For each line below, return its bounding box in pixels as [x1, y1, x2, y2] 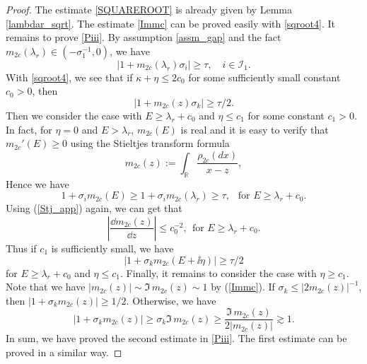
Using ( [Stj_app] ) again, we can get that [6, 201, 182, 216]
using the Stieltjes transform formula [70, 136, 230, 151]
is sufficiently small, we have [51, 240, 174, 255]
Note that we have [6, 279, 86, 294]
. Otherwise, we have [126, 293, 216, 307]
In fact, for [6, 122, 52, 136]
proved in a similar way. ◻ [6, 345, 122, 359]
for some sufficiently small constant [188, 69, 341, 84]
